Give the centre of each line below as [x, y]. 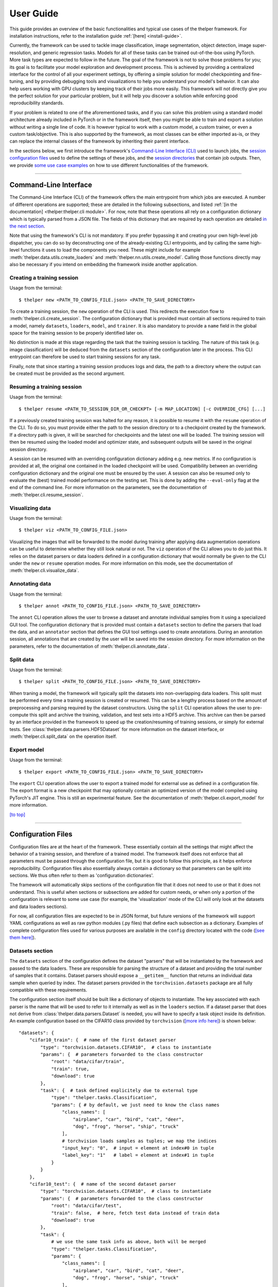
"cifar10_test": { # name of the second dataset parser [102, 1184]
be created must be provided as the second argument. [67, 374]
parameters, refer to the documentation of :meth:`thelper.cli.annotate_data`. [90, 646]
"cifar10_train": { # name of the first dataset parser [102, 1040]
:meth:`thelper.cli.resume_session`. [46, 495]
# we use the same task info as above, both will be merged [128, 1242]
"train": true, [70, 1069]
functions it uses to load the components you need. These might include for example [111, 250]
